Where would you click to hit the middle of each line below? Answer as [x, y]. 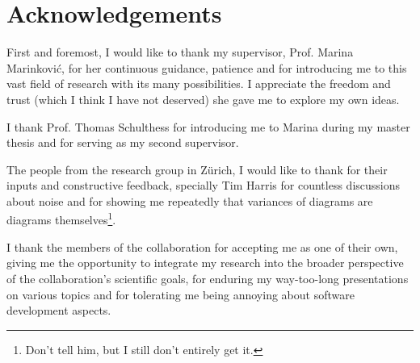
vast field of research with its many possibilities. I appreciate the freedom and [199, 83]
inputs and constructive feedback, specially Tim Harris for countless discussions [204, 185]
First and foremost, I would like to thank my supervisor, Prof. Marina [180, 52]
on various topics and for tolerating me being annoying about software [181, 294]
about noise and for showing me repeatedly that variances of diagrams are [190, 200]
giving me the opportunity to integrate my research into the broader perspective [205, 263]
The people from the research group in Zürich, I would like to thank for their [197, 169]
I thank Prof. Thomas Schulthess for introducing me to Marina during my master [208, 126]
